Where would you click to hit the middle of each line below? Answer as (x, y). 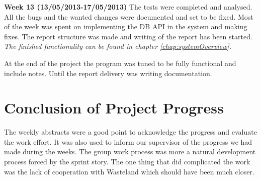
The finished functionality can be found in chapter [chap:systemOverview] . (118, 46)
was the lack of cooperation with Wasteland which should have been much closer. (129, 171)
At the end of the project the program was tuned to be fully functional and (120, 63)
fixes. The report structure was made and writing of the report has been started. (128, 36)
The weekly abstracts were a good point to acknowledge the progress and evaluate (130, 132)
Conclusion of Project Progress (114, 108)
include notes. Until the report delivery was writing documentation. (108, 73)
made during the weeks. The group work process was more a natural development (130, 152)
